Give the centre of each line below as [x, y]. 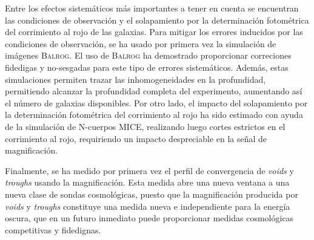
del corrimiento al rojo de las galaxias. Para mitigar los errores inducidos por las [154, 32]
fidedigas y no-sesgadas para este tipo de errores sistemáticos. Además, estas [147, 67]
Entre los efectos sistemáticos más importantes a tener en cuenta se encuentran [152, 8]
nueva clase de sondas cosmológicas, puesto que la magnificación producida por [152, 194]
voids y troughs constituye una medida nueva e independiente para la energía [148, 206]
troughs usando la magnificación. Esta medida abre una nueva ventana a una [147, 182]
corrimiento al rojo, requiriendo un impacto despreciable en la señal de [136, 138]
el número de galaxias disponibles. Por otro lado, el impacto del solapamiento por [156, 102]
